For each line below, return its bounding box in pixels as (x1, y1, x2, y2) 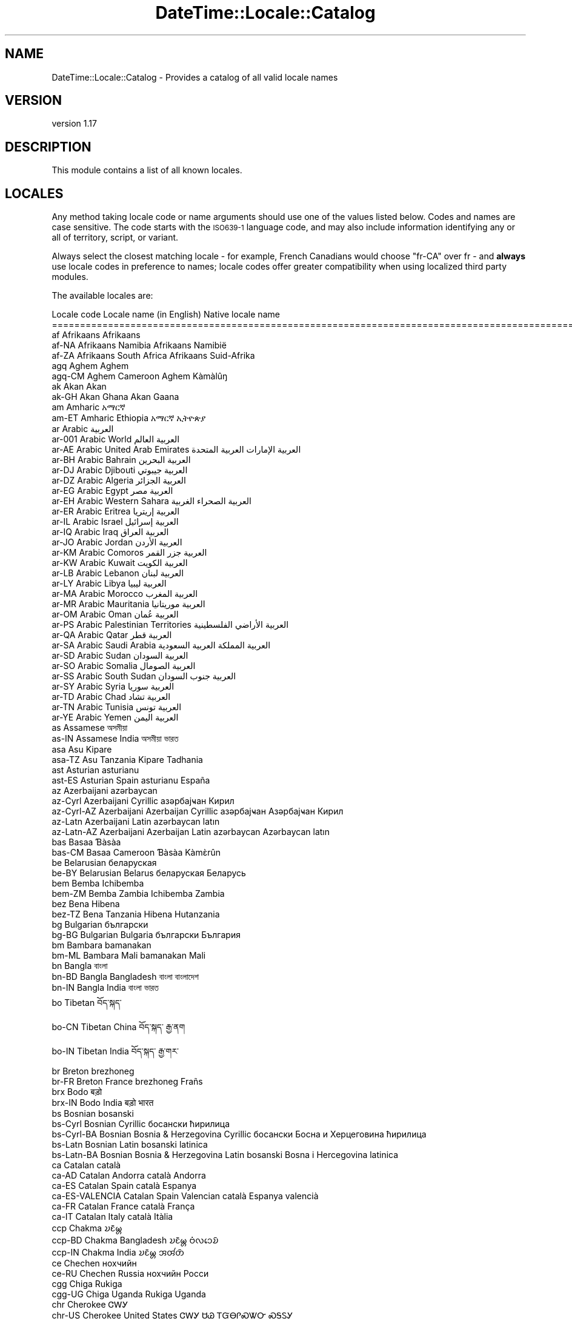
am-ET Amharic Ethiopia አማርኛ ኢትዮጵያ (52, 413, 206, 424)
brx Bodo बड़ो (52, 1086, 102, 1097)
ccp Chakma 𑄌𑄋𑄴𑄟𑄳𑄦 (52, 1223, 122, 1234)
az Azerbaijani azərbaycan (52, 785, 158, 796)
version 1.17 (52, 118, 97, 129)
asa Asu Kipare (52, 744, 112, 755)
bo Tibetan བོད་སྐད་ (52, 997, 122, 1008)
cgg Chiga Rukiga (52, 1279, 122, 1289)
